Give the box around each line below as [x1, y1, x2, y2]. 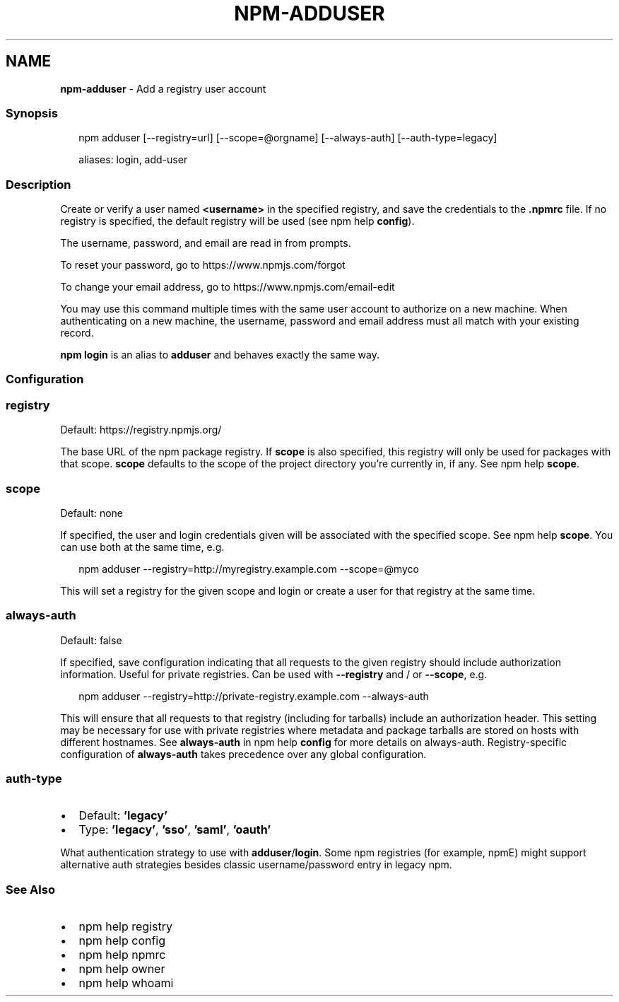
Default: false [60, 634, 122, 646]
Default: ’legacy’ [78, 808, 167, 823]
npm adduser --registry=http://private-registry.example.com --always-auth [78, 689, 429, 702]
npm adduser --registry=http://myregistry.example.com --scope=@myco [78, 562, 419, 575]
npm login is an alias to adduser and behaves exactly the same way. [60, 349, 379, 361]
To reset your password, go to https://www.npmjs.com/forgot [60, 259, 346, 272]
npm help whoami [78, 976, 174, 991]
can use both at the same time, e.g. [60, 540, 225, 553]
